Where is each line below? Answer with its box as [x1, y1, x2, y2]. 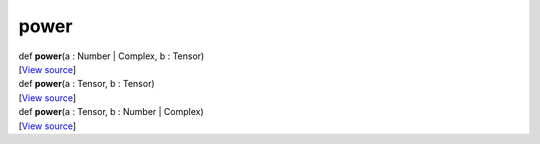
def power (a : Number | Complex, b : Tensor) [18, 50, 205, 62]
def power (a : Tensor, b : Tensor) [18, 78, 155, 90]
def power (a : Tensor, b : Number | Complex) [18, 106, 204, 118]
